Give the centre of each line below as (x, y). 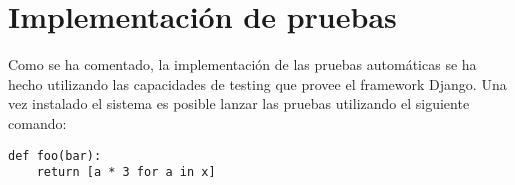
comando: (37, 122)
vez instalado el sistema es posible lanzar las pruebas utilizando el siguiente (239, 103)
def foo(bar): (55, 155)
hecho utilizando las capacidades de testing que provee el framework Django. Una (257, 83)
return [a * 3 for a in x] (126, 172)
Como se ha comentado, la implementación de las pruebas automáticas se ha (242, 64)
